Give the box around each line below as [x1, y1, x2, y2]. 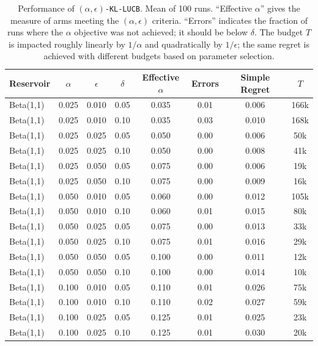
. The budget [254, 26, 303, 38]
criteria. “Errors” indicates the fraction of [152, 13, 308, 26]
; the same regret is [237, 37, 309, 50]
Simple [240, 71, 270, 84]
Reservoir [9, 76, 51, 89]
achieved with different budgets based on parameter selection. [43, 49, 275, 62]
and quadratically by [145, 37, 223, 50]
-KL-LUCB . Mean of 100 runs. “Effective [105, 2, 253, 14]
